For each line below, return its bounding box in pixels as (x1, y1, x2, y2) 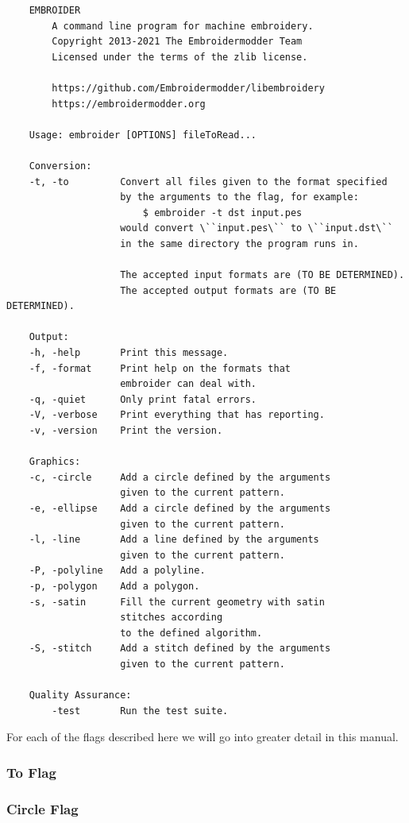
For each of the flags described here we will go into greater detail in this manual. (6, 728, 399, 745)
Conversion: (29, 160, 92, 172)
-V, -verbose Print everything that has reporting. (29, 409, 325, 421)
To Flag (6, 762, 56, 782)
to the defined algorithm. (120, 627, 263, 639)
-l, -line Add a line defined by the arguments (29, 534, 319, 546)
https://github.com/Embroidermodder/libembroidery (52, 82, 325, 94)
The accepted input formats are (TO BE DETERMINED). (120, 269, 405, 281)
